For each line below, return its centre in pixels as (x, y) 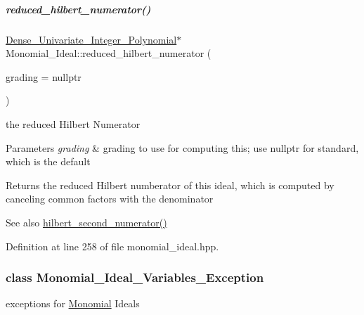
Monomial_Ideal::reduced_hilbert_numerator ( (109, 53)
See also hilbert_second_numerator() (86, 222)
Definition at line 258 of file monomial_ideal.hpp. (112, 246)
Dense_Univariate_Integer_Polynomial (91, 39)
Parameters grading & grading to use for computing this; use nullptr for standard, (182, 147)
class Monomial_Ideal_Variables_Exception (135, 277)
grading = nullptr (44, 76)
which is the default (48, 161)
